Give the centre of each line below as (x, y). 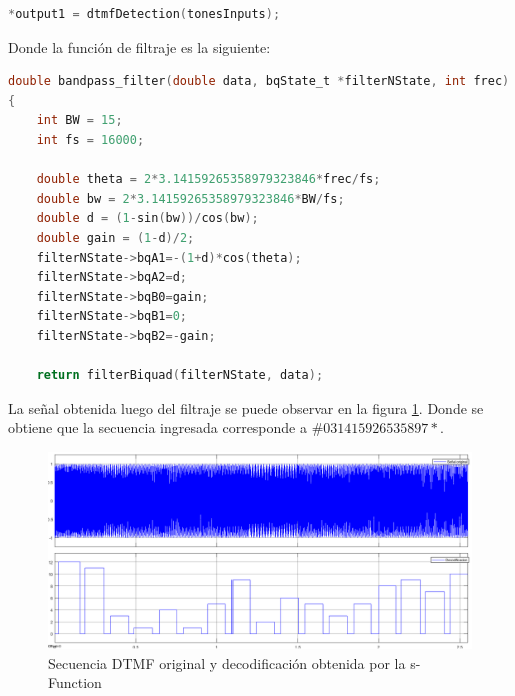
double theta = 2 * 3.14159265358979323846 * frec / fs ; (208, 179)
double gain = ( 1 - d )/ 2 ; (115, 237)
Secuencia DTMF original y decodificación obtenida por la (227, 662)
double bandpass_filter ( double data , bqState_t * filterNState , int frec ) (259, 81)
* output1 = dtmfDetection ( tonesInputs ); (144, 14)
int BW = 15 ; (79, 120)
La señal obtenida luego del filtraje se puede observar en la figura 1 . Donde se (246, 407)
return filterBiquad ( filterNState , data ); (180, 375)
